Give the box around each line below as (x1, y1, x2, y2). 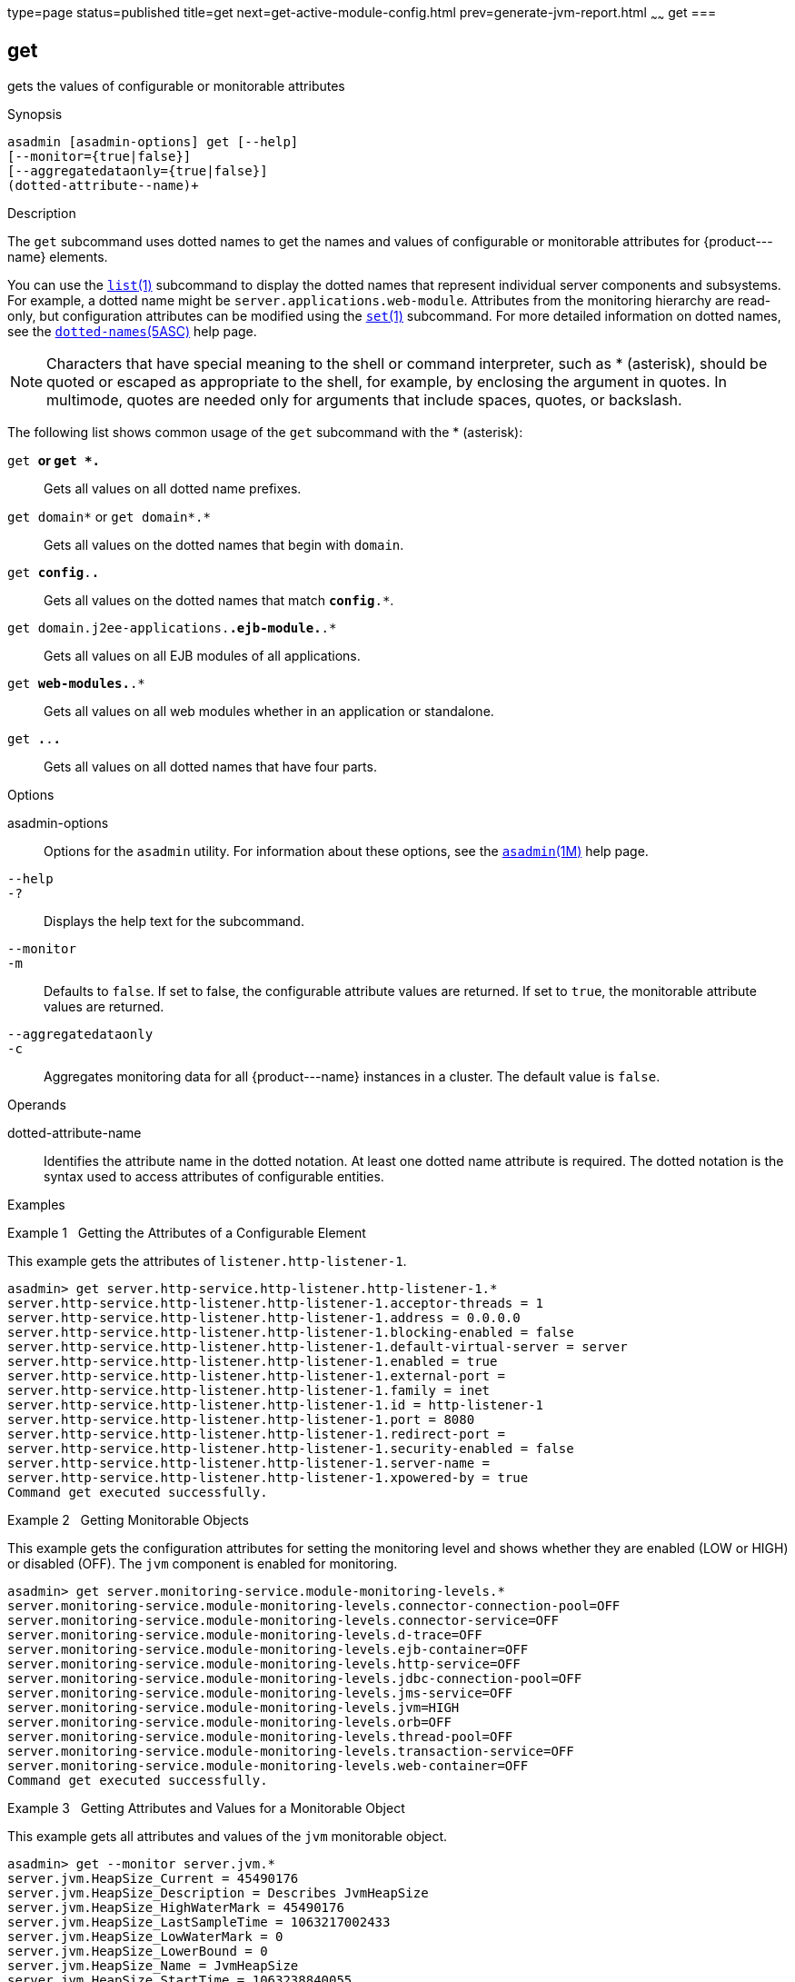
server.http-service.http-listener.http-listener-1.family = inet (7, 1382, 491, 1398)
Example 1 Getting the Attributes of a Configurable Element (7, 1224, 366, 1240)
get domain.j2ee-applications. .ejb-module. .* (7, 620, 337, 635)
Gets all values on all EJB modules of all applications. (44, 647, 361, 663)
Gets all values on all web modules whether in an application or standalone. (44, 702, 494, 719)
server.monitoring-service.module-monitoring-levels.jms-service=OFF (7, 1685, 513, 1700)
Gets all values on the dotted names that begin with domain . (44, 536, 404, 553)
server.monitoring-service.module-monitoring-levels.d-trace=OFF (7, 1627, 482, 1642)
